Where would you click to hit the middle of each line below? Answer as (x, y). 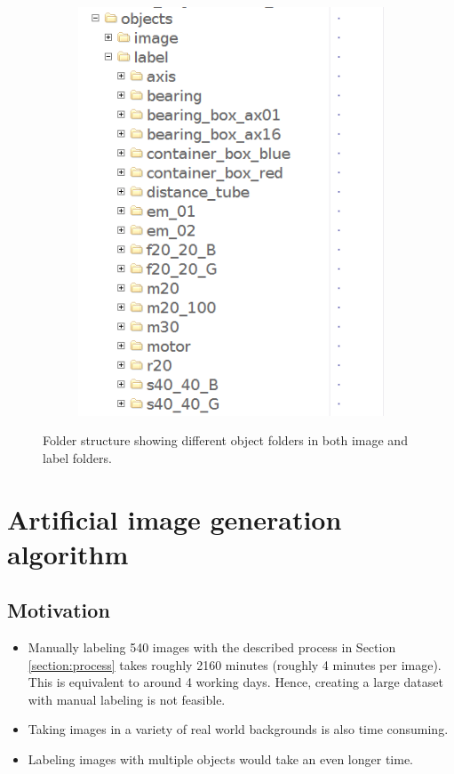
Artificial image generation (175, 519)
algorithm (68, 553)
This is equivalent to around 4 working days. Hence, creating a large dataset (235, 682)
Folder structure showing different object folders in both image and (225, 440)
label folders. (77, 457)
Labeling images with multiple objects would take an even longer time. (220, 759)
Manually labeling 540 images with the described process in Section (212, 647)
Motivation (59, 610)
